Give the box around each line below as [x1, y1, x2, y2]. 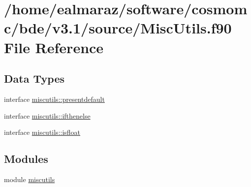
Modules [4, 151, 48, 166]
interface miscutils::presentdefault [4, 93, 105, 104]
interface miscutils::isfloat [4, 127, 81, 137]
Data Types [4, 71, 64, 86]
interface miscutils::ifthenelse [4, 110, 91, 121]
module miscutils [4, 174, 55, 184]
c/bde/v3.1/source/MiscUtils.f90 [4, 18, 232, 38]
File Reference [4, 37, 104, 57]
